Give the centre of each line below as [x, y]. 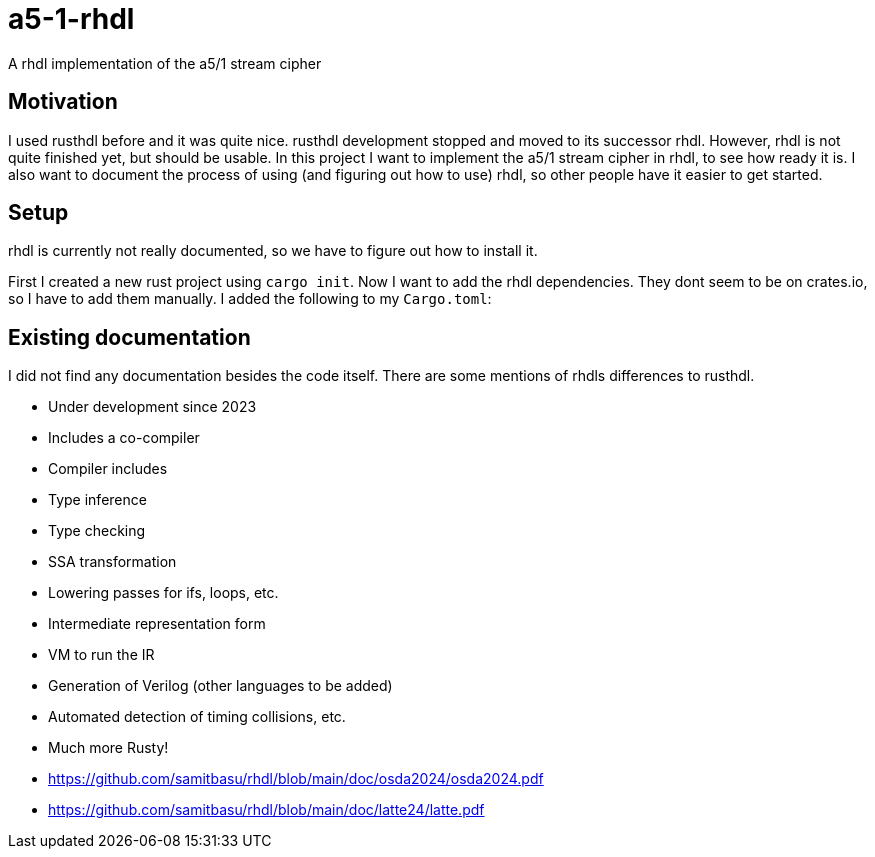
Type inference [97, 500]
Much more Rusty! [108, 748]
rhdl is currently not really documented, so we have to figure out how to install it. [273, 251]
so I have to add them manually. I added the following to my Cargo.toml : [250, 299]
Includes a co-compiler [124, 438]
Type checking [97, 531]
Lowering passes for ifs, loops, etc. [163, 593]
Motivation [63, 102]
